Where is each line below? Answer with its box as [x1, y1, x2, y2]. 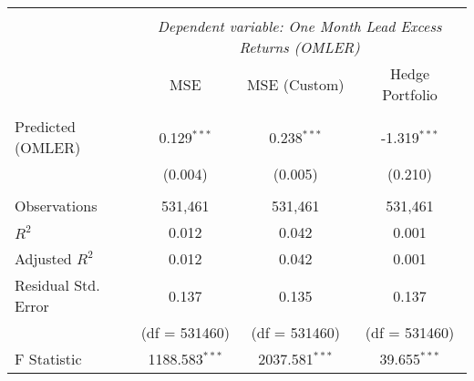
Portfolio [382, 84, 438, 105]
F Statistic [15, 348, 82, 369]
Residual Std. [15, 274, 100, 295]
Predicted [15, 116, 76, 137]
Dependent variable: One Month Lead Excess [157, 15, 442, 36]
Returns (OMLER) [239, 36, 360, 57]
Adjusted [15, 248, 72, 269]
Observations [15, 195, 98, 216]
